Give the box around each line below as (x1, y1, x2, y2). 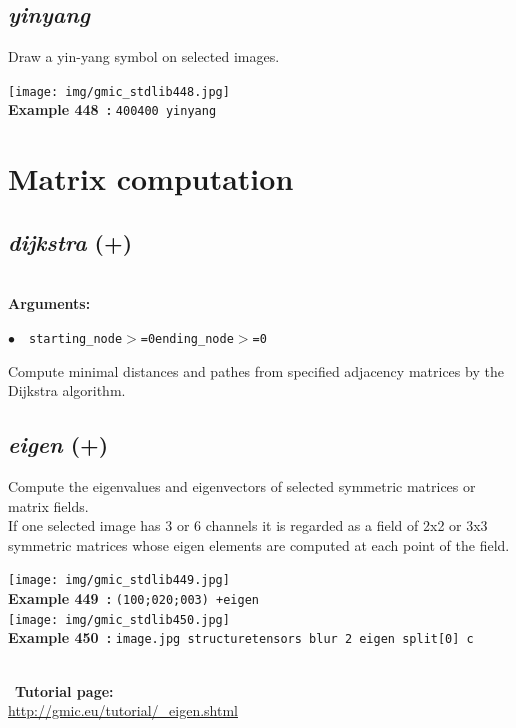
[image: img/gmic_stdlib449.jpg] (8, 573, 230, 588)
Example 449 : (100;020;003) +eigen (8, 587, 259, 608)
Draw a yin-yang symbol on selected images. (8, 46, 280, 67)
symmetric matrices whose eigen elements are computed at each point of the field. (8, 534, 510, 555)
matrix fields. (8, 495, 89, 516)
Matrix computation (8, 158, 294, 199)
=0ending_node (140, 331, 234, 346)
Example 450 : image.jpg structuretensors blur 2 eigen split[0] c (8, 627, 474, 648)
